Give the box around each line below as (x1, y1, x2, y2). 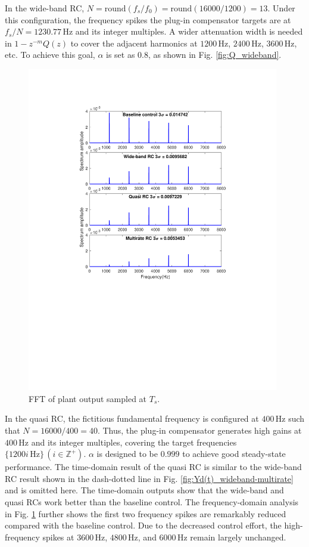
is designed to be (96, 447, 158, 460)
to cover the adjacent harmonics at (70, 36, 198, 49)
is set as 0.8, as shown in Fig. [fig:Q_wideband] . (106, 48, 282, 61)
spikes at (42, 530, 74, 543)
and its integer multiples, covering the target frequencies (31, 435, 237, 448)
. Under (267, 2, 295, 14)
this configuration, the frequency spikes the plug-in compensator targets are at (5, 13, 291, 26)
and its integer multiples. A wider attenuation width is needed (75, 25, 303, 38)
